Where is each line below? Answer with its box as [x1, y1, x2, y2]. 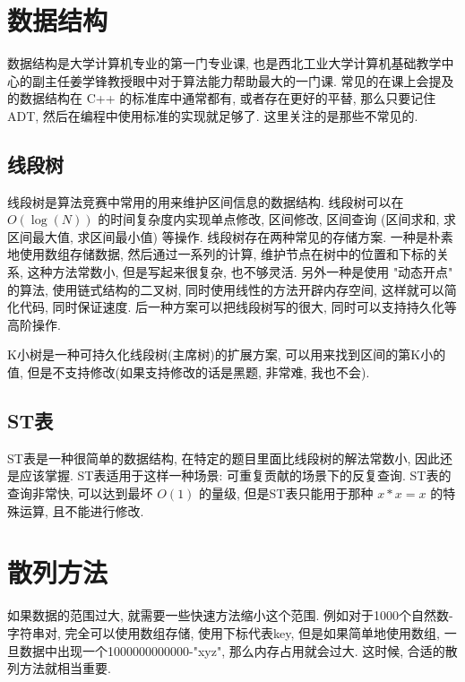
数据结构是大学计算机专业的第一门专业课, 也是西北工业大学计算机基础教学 [7, 54, 442, 73]
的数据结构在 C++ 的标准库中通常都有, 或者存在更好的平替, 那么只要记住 [7, 89, 436, 108]
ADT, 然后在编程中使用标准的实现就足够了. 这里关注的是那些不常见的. [7, 106, 418, 125]
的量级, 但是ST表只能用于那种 [199, 484, 374, 503]
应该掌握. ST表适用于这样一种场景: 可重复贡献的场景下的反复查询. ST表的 [19, 466, 452, 485]
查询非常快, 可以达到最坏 [7, 484, 153, 503]
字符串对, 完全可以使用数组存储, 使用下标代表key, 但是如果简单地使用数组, [7, 623, 440, 642]
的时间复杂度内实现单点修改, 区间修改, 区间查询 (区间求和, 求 [98, 210, 456, 229]
